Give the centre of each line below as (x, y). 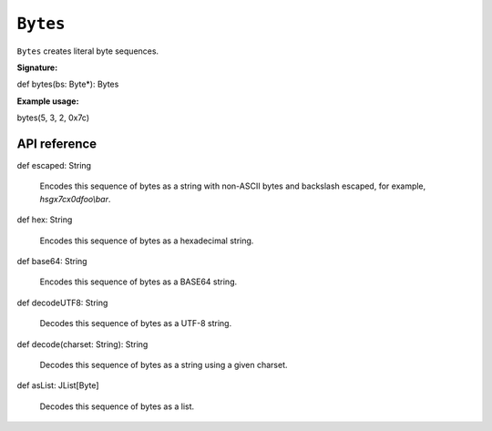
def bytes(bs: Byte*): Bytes (68, 84)
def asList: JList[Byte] (58, 385)
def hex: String (45, 220)
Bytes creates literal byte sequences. (88, 51)
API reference (57, 144)
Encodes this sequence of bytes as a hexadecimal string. (147, 241)
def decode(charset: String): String (82, 344)
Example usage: (48, 101)
